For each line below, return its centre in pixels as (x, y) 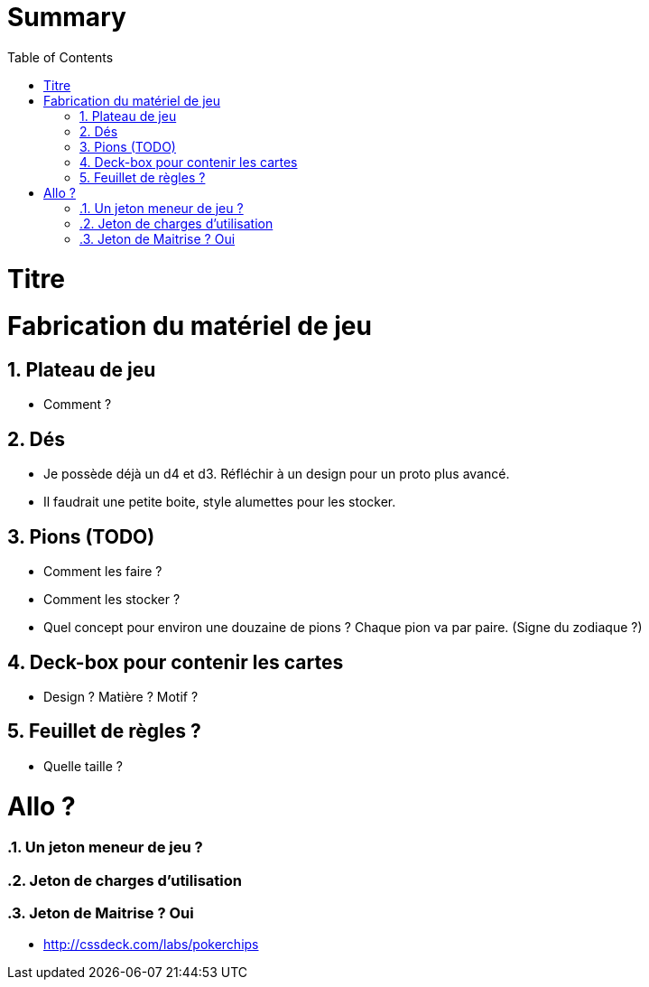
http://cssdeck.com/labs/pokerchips (151, 945)
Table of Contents (60, 57)
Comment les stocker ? (112, 600)
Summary (67, 17)
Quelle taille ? (83, 766)
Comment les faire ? (103, 572)
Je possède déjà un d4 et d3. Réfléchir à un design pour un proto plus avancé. (277, 474)
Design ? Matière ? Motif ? (121, 696)
